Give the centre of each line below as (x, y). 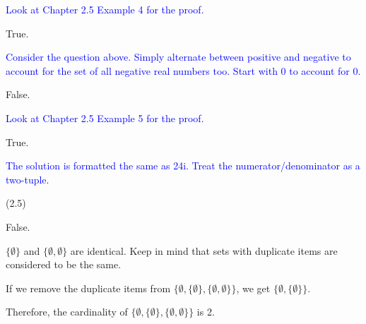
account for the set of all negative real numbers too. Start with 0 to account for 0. (183, 70)
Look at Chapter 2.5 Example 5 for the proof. (105, 118)
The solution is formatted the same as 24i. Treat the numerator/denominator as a (183, 166)
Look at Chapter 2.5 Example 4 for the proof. (105, 9)
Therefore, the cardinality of (67, 312)
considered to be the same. (64, 264)
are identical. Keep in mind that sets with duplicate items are (204, 250)
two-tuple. (28, 179)
